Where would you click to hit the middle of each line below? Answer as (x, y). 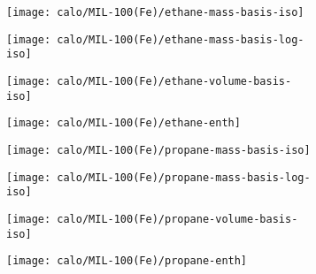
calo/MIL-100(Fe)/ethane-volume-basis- (174, 81)
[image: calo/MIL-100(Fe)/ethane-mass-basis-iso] (155, 12)
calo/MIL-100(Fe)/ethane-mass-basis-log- (181, 39)
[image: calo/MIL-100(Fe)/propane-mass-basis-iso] (158, 150)
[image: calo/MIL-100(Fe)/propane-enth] (127, 261)
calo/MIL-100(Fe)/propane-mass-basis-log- (184, 177)
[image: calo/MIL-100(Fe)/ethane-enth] (123, 123)
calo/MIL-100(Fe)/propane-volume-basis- (177, 219)
